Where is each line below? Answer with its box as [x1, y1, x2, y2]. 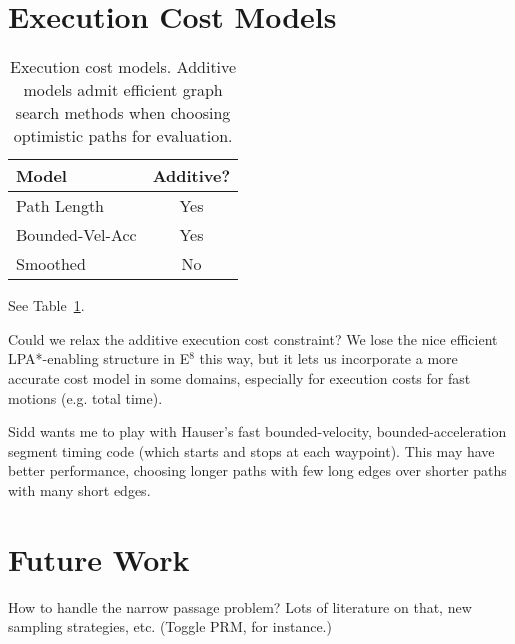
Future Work [8, 538, 190, 579]
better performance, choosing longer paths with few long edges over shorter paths [8, 460, 507, 481]
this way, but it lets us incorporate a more [199, 348, 458, 369]
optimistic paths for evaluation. [13, 124, 233, 148]
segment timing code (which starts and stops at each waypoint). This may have [8, 440, 495, 461]
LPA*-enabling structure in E [8, 348, 190, 369]
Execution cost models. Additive [10, 55, 237, 79]
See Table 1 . [8, 295, 85, 316]
